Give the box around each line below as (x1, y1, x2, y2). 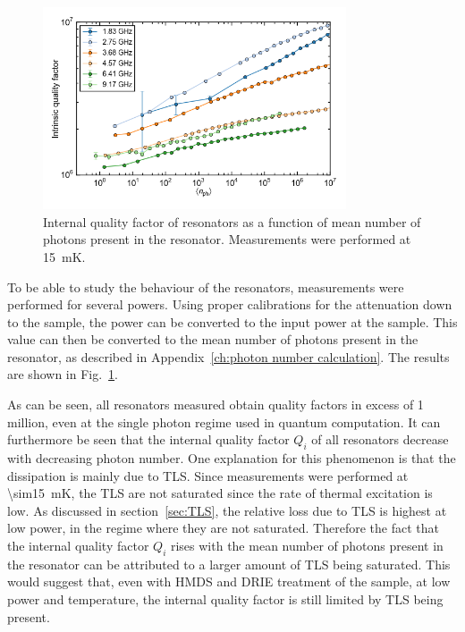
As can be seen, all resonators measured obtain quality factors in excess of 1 (7, 395, 424, 414)
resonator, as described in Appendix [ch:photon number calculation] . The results (7, 347, 450, 366)
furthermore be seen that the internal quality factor (7, 430, 290, 449)
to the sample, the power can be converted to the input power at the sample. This (7, 312, 458, 331)
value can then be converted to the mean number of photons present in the (7, 330, 418, 349)
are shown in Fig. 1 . (7, 365, 118, 383)
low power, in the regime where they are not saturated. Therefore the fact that (7, 518, 439, 537)
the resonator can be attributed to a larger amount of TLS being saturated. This (7, 554, 451, 573)
